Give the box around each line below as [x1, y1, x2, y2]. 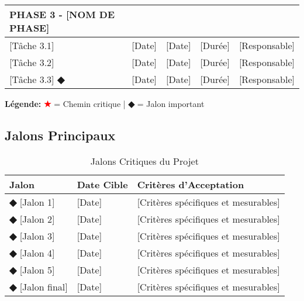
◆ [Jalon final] [9, 279, 68, 293]
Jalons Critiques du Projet [90, 154, 199, 168]
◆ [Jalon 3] [9, 229, 55, 243]
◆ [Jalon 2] [9, 212, 55, 226]
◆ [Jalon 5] [9, 262, 55, 276]
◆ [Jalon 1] [9, 195, 55, 209]
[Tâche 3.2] [9, 56, 54, 69]
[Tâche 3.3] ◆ [9, 72, 65, 86]
